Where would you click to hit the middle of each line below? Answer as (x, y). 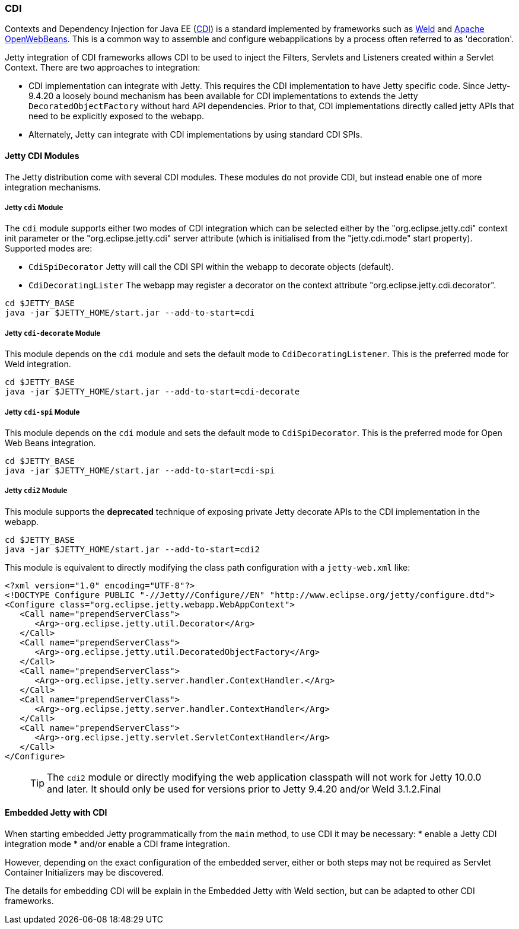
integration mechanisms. (53, 187)
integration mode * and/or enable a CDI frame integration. (117, 844)
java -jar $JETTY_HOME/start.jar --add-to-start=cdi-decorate (152, 392)
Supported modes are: (49, 249)
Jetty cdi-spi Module (42, 412)
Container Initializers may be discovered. (85, 872)
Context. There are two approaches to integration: (103, 68)
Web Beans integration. (50, 443)
